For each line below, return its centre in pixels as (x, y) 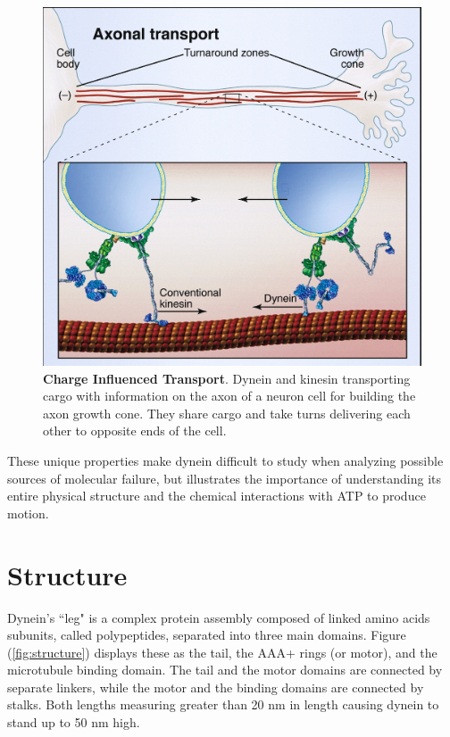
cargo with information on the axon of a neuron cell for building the (229, 396)
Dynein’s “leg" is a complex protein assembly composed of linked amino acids (219, 617)
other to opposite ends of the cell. (135, 431)
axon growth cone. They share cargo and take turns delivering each (227, 413)
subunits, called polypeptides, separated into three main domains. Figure (207, 635)
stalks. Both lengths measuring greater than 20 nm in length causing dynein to (223, 704)
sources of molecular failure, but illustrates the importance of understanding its (225, 478)
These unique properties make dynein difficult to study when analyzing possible (225, 461)
